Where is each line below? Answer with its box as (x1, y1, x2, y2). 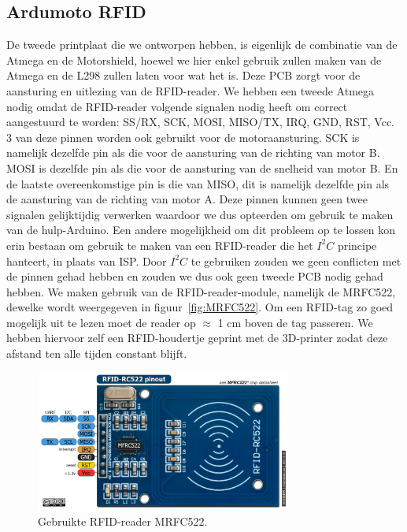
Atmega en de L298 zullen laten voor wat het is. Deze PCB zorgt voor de (6, 67, 361, 84)
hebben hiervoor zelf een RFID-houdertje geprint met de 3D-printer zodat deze (6, 329, 388, 346)
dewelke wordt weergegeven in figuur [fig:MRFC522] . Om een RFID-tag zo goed (6, 299, 394, 315)
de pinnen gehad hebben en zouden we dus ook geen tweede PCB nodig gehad (6, 268, 383, 285)
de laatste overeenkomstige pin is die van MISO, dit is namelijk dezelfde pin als (6, 175, 390, 192)
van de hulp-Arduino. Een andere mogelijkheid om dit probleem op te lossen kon (6, 221, 395, 238)
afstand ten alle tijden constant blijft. (6, 345, 187, 362)
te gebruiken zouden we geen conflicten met (191, 252, 401, 269)
